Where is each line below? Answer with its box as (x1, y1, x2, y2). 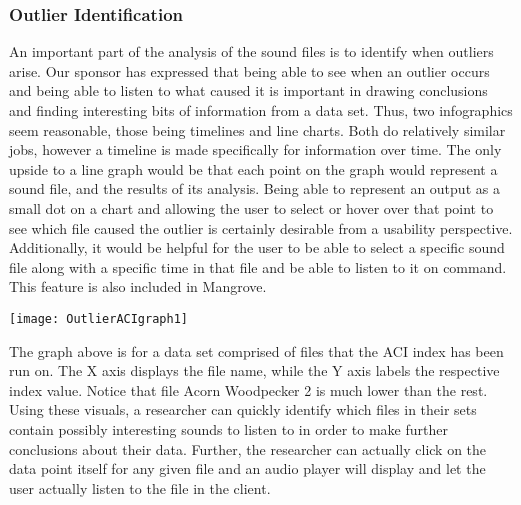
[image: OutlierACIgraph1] (9, 311, 188, 326)
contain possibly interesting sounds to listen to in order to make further (9, 418, 448, 439)
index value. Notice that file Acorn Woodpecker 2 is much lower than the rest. (9, 379, 488, 400)
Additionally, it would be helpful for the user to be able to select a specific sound (9, 237, 505, 258)
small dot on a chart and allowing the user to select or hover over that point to (9, 197, 494, 218)
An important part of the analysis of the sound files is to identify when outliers (9, 41, 494, 62)
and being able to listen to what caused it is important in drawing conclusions (9, 80, 488, 101)
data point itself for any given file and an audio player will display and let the (9, 458, 486, 479)
